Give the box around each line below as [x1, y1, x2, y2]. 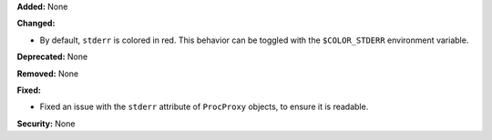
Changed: [16, 18, 56, 29]
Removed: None [16, 68, 79, 79]
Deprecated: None [16, 51, 88, 63]
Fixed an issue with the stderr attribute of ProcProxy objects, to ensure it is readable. [39, 101, 369, 113]
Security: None [16, 118, 76, 129]
